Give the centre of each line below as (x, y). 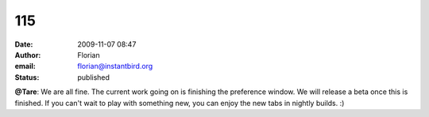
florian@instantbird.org (115, 66)
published (94, 77)
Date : (24, 44)
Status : (27, 77)
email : (25, 66)
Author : (28, 55)
